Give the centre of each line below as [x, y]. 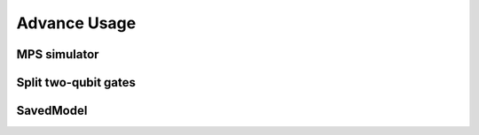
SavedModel [52, 111]
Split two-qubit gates [76, 82]
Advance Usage [76, 23]
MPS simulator [58, 54]
